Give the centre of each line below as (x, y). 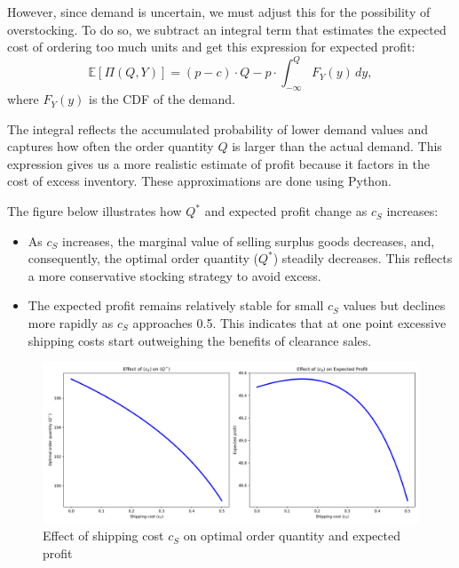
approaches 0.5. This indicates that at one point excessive (289, 323)
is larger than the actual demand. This (337, 146)
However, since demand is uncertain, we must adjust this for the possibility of (219, 12)
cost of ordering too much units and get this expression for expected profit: (211, 47)
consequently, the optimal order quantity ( (143, 258)
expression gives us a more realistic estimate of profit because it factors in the (218, 163)
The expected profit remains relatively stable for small (176, 305)
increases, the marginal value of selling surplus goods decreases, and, (249, 240)
